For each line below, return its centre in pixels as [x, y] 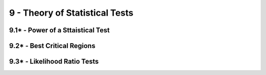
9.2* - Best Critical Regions [52, 46]
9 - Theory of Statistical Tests [71, 13]
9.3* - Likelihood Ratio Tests [54, 62]
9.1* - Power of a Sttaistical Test [59, 30]
